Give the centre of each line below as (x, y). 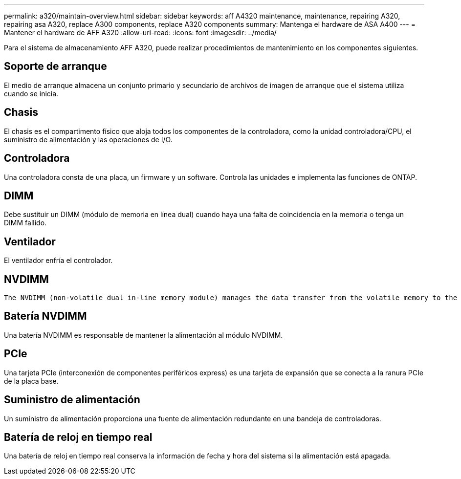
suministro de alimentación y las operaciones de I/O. (88, 139)
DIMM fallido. (25, 223)
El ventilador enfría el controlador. (58, 261)
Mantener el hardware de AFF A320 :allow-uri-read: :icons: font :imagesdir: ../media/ (140, 33)
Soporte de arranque (55, 66)
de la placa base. (31, 381)
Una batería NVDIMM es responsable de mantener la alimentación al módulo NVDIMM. (143, 335)
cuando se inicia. (31, 93)
